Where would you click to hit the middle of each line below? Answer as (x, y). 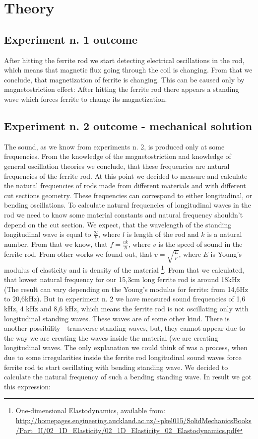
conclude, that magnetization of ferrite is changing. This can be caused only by (124, 79)
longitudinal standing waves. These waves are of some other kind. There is (117, 318)
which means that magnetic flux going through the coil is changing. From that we (128, 70)
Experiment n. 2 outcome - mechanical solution (128, 125)
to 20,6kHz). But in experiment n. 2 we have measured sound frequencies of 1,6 (125, 299)
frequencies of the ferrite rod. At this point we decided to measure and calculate (126, 176)
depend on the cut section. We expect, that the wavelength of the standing (118, 224)
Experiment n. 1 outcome (71, 39)
